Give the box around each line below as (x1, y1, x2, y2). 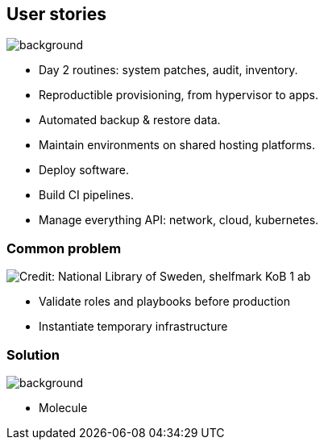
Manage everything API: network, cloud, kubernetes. (39, 213, 319, 227)
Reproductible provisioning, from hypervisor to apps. (39, 88, 318, 102)
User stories (6, 4, 106, 24)
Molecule (39, 400, 88, 415)
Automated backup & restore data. (39, 113, 221, 127)
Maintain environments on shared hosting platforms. (39, 138, 316, 152)
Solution (6, 346, 60, 363)
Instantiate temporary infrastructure (39, 319, 228, 334)
